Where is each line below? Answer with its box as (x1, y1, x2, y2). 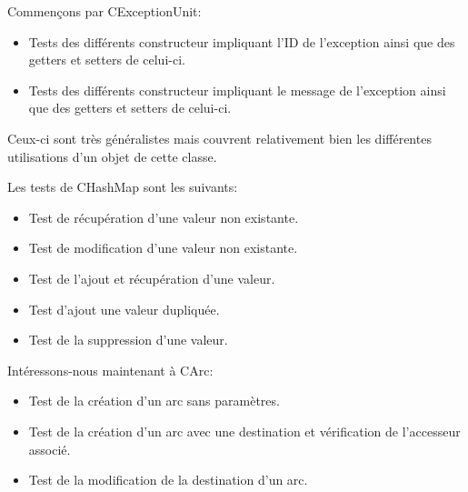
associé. (28, 439, 71, 458)
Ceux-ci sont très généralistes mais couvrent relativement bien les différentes (7, 128, 432, 147)
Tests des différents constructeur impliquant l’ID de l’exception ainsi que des (28, 32, 455, 51)
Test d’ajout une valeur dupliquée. (28, 299, 220, 318)
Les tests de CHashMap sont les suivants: (7, 177, 238, 196)
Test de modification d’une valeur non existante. (28, 238, 298, 257)
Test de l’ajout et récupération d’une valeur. (28, 268, 275, 287)
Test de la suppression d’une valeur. (28, 330, 228, 349)
